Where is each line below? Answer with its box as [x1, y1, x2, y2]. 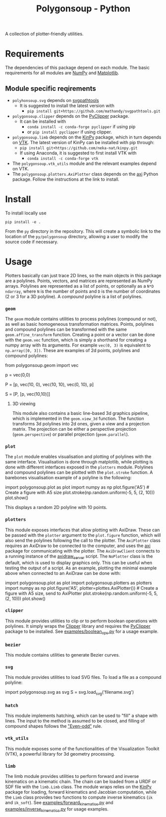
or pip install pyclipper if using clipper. [27, 129, 112, 135]
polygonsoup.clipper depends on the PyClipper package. [12, 113, 130, 119]
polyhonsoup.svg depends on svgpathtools [12, 97, 99, 103]
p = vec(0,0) [5, 372, 31, 378]
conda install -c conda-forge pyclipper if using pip [27, 123, 136, 129]
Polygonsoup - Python [36, 3, 130, 14]
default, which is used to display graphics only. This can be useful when [5, 560, 153, 565]
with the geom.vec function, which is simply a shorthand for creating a [5, 337, 147, 343]
